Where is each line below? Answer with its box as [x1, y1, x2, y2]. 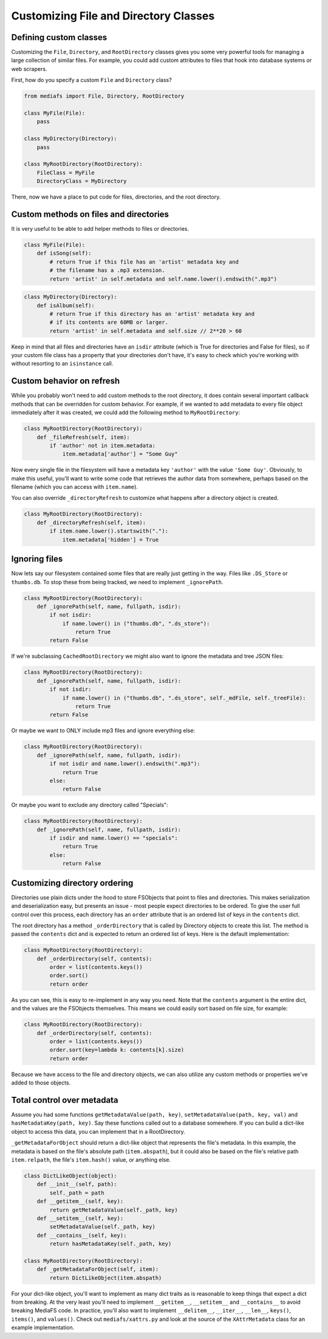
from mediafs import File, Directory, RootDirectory [24, 93, 185, 100]
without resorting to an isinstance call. [11, 360, 114, 367]
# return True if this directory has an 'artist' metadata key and [49, 310, 255, 317]
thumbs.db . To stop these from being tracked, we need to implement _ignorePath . [11, 578, 224, 585]
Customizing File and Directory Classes [11, 9, 215, 22]
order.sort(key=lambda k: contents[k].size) [49, 1046, 185, 1054]
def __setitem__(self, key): [36, 1215, 124, 1222]
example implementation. [11, 1324, 75, 1331]
